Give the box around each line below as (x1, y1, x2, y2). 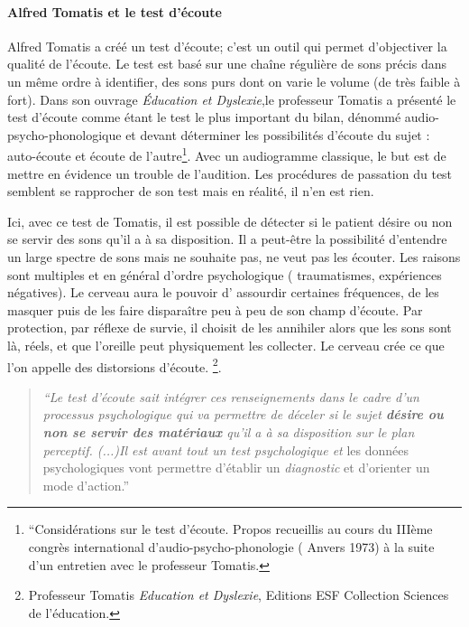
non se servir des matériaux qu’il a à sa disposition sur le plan (42, 422, 415, 441)
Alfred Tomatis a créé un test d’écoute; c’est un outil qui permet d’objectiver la (7, 36, 447, 55)
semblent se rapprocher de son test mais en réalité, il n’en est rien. (7, 182, 374, 201)
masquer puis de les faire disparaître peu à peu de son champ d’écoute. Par (7, 300, 423, 319)
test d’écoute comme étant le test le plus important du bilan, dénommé (7, 108, 401, 126)
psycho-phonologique (7, 125, 122, 144)
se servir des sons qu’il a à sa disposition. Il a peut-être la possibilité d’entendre (7, 229, 447, 248)
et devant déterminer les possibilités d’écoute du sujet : (125, 125, 430, 144)
